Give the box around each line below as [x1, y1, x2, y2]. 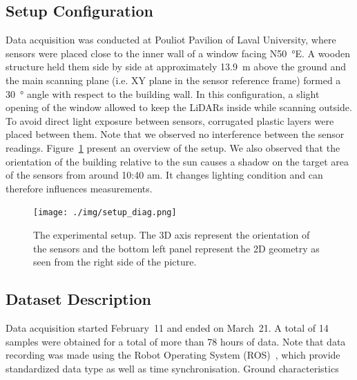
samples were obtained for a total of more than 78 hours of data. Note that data [6, 334, 346, 348]
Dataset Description [6, 288, 151, 310]
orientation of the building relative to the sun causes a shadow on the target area [6, 154, 349, 168]
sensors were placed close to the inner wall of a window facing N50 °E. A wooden [6, 46, 350, 60]
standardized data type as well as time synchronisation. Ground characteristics [6, 361, 339, 375]
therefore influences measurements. [6, 181, 153, 195]
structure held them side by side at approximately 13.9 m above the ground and [6, 59, 347, 74]
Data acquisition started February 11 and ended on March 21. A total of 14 [6, 320, 329, 334]
